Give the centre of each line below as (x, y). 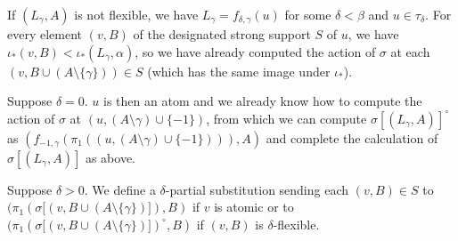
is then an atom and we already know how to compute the (263, 101)
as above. (110, 157)
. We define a (120, 189)
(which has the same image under (239, 71)
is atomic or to (254, 207)
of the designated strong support (222, 34)
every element (45, 34)
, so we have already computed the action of (255, 51)
